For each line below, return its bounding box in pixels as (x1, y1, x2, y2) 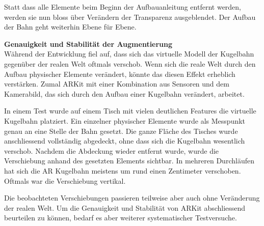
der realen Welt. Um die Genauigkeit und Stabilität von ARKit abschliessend (4, 202, 246, 213)
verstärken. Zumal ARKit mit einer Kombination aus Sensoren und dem (4, 78, 229, 89)
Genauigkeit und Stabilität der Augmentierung (4, 38, 173, 49)
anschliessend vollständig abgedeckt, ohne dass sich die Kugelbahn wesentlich (4, 135, 245, 146)
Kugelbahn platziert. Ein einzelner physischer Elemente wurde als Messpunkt (4, 115, 246, 126)
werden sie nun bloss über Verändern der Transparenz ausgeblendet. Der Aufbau (4, 11, 256, 22)
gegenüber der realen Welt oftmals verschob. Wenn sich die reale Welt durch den (4, 58, 256, 69)
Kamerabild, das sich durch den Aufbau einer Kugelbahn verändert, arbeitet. (4, 88, 245, 99)
